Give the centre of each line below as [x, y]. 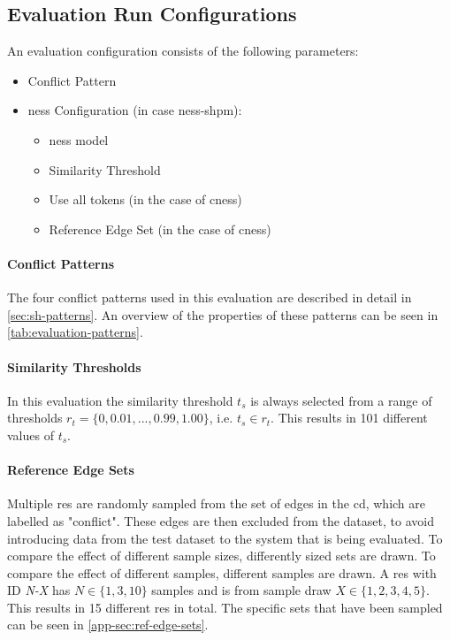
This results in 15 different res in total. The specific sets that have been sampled [225, 607]
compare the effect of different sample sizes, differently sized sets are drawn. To [221, 556]
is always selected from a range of [341, 400]
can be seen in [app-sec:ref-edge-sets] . [108, 625]
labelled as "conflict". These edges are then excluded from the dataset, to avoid [221, 520]
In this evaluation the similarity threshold [120, 400]
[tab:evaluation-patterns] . [75, 332]
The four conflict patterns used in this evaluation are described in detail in [210, 297]
